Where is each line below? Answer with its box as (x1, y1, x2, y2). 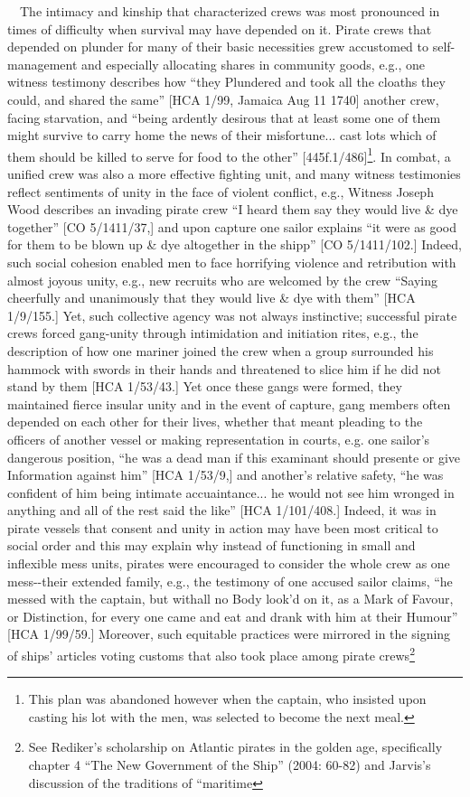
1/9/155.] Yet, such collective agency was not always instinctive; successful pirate (7, 305, 457, 324)
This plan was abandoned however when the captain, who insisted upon (28, 689, 427, 708)
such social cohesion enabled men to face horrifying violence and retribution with (7, 252, 456, 271)
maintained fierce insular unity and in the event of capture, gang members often (7, 394, 451, 413)
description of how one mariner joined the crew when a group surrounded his (7, 341, 434, 360)
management (7, 54, 78, 73)
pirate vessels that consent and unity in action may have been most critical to (7, 518, 438, 537)
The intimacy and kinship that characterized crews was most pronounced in (19, 2, 440, 20)
